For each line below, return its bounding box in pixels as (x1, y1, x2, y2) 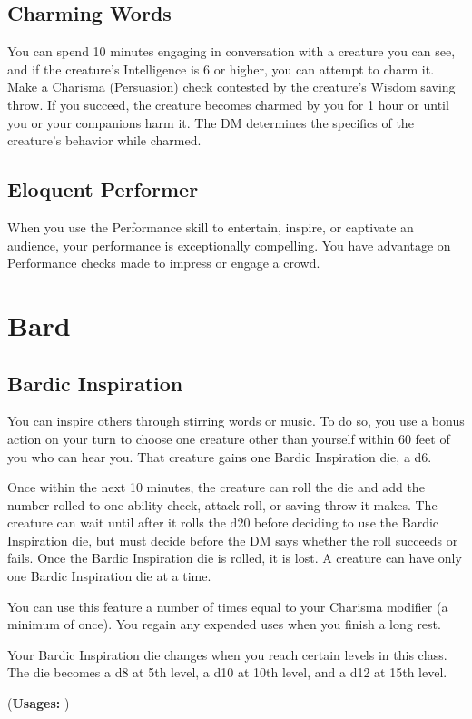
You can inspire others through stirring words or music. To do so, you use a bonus (7, 411, 465, 430)
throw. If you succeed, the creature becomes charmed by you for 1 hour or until (7, 94, 449, 113)
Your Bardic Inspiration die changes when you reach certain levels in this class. (7, 645, 447, 664)
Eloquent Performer (7, 175, 199, 203)
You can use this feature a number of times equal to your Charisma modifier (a (7, 596, 448, 616)
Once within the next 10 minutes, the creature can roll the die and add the (7, 478, 425, 497)
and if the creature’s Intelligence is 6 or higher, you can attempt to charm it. (7, 59, 435, 78)
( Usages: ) (7, 694, 70, 713)
